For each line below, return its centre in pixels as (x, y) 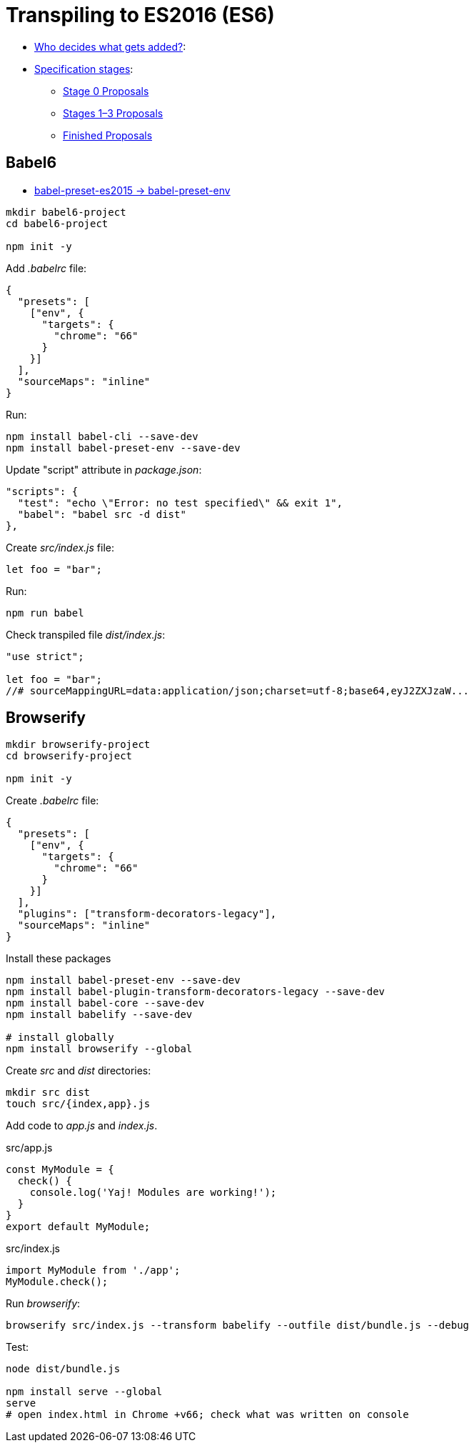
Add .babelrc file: (46, 268)
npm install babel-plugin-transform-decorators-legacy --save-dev (196, 992)
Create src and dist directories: (79, 1071)
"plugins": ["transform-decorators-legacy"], (147, 914)
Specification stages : (84, 69)
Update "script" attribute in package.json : (104, 469)
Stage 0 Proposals (106, 91)
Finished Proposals (108, 135)
